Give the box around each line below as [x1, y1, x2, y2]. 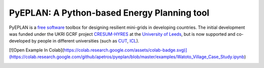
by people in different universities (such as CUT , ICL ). [31, 38, 139, 44]
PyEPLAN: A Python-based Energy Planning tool [9, 7, 210, 18]
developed [9, 38, 31, 44]
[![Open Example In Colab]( [9, 47, 64, 53]
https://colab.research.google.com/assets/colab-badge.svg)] [64, 47, 187, 53]
